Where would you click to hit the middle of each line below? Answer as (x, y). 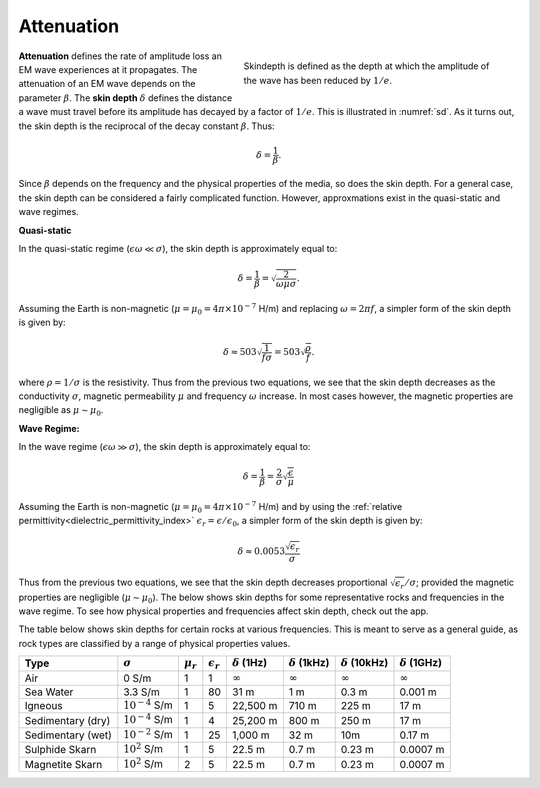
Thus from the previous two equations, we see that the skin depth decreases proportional (203, 582)
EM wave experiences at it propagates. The (108, 69)
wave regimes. (48, 212)
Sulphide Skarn (60, 750)
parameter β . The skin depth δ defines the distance (125, 97)
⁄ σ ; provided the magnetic (460, 582)
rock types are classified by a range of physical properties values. (154, 643)
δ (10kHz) (364, 663)
